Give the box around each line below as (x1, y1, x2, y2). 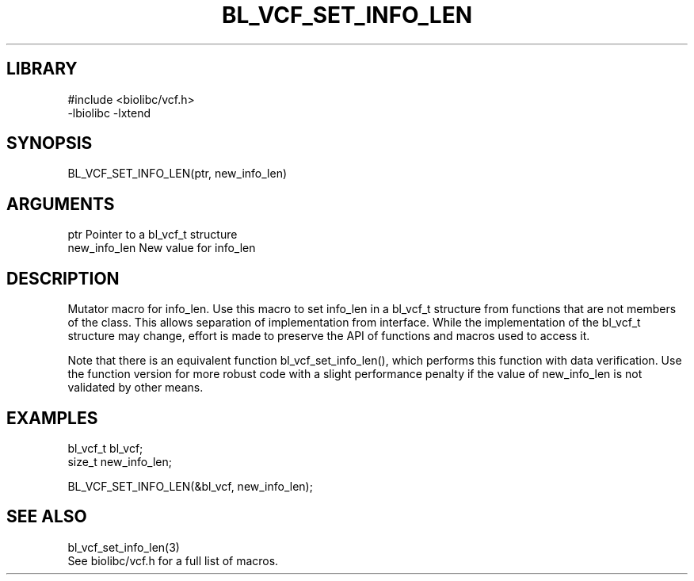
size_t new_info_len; (67, 454, 172, 468)
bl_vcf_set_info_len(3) (67, 540, 180, 554)
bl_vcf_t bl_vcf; (67, 441, 143, 455)
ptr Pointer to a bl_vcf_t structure (67, 227, 238, 242)
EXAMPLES (6, 407, 98, 428)
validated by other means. (67, 380, 204, 395)
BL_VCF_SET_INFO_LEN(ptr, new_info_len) (67, 166, 288, 181)
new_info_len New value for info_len (67, 241, 256, 255)
